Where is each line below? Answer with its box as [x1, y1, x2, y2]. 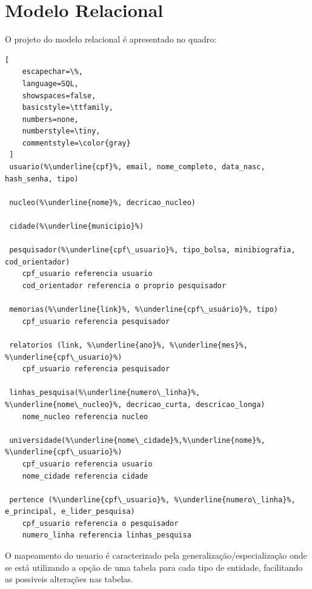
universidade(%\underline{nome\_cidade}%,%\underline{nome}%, [9, 436, 265, 445]
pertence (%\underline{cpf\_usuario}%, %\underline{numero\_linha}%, [9, 495, 296, 504]
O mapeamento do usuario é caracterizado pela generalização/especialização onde [5, 549, 307, 562]
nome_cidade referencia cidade [22, 471, 148, 480]
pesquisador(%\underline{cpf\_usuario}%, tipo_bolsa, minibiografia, [9, 246, 296, 255]
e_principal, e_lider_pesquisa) [5, 507, 135, 516]
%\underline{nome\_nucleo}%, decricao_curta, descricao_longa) [5, 400, 265, 409]
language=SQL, [22, 79, 79, 88]
